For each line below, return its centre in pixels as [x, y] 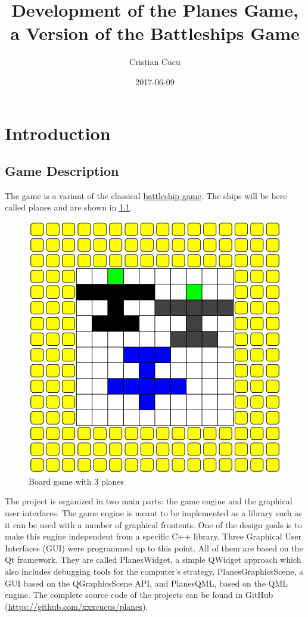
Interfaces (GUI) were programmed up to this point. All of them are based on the [154, 548]
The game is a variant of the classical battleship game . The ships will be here [146, 195]
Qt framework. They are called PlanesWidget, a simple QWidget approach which [153, 559]
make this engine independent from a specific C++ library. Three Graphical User [153, 536]
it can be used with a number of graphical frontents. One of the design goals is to [153, 524]
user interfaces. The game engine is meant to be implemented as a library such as [153, 513]
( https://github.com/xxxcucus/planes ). [77, 606]
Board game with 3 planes [77, 481]
